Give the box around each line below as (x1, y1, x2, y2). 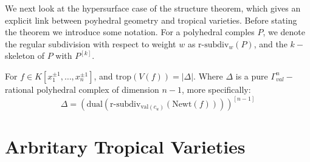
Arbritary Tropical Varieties (5, 134, 246, 159)
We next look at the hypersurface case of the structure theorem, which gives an (5, 2, 301, 14)
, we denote (263, 25, 306, 38)
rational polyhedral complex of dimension (5, 83, 159, 95)
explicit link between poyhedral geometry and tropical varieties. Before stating (5, 13, 297, 26)
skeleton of (5, 49, 45, 62)
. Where (193, 69, 223, 82)
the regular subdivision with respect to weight (5, 37, 176, 50)
